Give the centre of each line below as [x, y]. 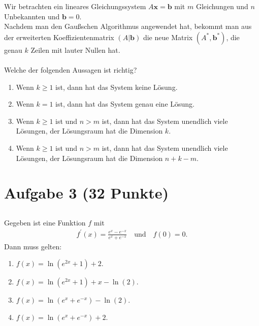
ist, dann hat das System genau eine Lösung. [125, 104]
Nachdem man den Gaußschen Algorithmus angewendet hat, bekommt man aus [128, 26]
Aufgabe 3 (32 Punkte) [87, 193]
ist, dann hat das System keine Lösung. [117, 87]
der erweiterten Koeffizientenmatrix [59, 37]
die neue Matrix [168, 37]
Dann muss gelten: [33, 246]
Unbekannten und [32, 16]
